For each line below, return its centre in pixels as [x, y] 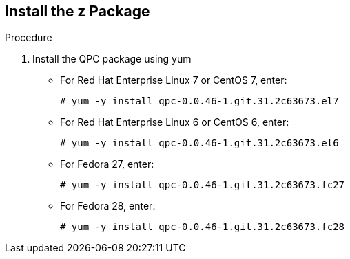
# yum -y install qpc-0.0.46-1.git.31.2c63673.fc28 [203, 227]
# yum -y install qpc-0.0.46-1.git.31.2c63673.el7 [199, 101]
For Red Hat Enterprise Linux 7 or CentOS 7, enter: [174, 80]
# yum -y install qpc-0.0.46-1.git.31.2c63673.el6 [199, 143]
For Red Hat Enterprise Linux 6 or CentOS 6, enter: [175, 122]
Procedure [29, 38]
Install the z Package [78, 11]
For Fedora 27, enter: [107, 164]
